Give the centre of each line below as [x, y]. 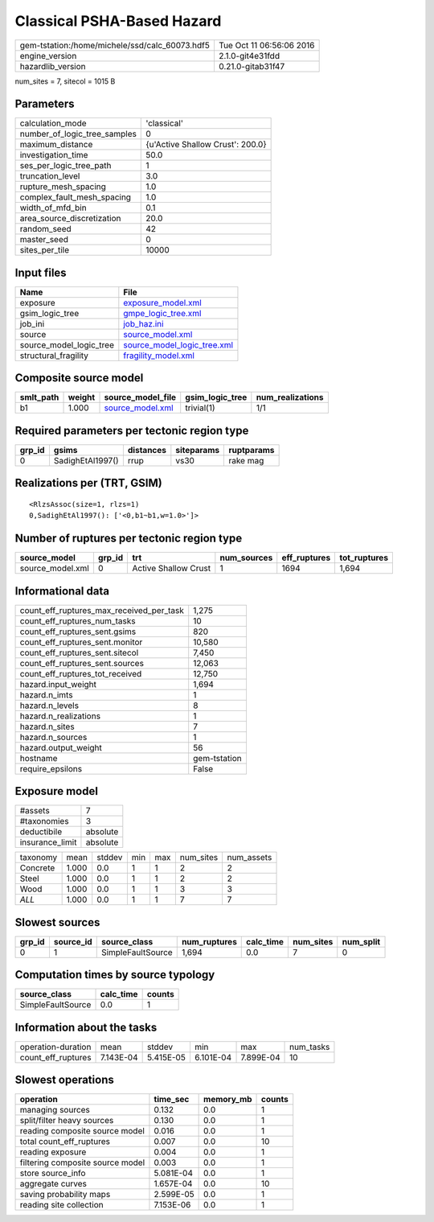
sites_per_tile [45, 250]
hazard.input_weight [58, 684]
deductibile [41, 832]
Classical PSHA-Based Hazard [118, 21]
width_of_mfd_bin [53, 208]
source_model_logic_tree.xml [178, 344]
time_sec [172, 1100]
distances [147, 450]
